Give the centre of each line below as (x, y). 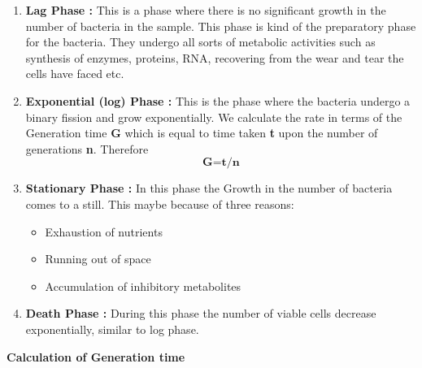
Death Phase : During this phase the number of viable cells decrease (201, 313)
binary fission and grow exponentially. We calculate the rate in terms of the (214, 117)
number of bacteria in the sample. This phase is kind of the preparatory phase (221, 26)
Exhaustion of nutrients (104, 231)
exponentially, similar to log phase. (112, 329)
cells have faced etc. (75, 74)
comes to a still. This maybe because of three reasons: (160, 203)
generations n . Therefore (87, 148)
